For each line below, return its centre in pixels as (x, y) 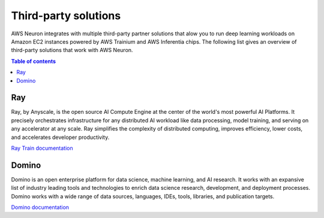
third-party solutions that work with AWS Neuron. (72, 50)
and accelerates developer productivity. (60, 137)
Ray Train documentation (42, 148)
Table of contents (34, 61)
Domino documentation (40, 207)
